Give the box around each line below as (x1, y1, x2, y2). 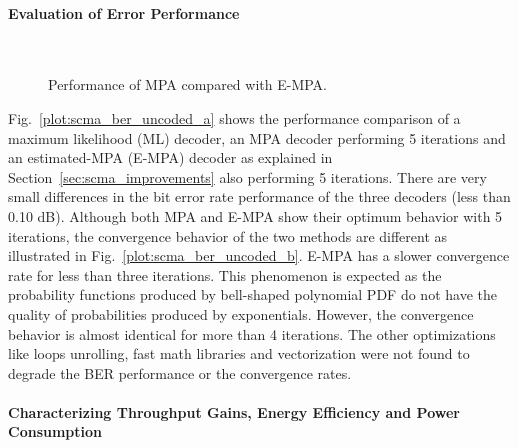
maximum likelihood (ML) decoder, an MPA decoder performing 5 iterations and (8, 127, 506, 148)
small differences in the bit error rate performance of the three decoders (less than (8, 186, 511, 207)
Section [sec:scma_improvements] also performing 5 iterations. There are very (8, 166, 487, 187)
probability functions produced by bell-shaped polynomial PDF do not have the (8, 284, 497, 305)
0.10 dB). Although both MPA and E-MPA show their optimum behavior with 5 (8, 205, 503, 226)
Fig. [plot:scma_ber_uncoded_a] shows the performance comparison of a (8, 107, 461, 128)
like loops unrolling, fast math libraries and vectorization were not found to (8, 343, 470, 364)
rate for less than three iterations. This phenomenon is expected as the (8, 264, 442, 285)
